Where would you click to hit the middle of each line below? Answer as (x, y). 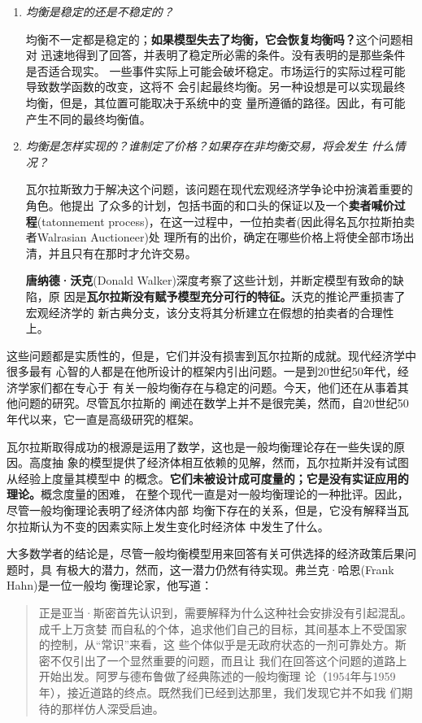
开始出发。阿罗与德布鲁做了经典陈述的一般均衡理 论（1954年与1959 (217, 676)
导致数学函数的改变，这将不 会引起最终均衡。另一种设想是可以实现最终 (215, 87)
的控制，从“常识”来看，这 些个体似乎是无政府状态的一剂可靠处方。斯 (222, 645)
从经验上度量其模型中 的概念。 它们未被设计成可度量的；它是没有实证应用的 (208, 478)
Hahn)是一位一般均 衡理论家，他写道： (110, 585)
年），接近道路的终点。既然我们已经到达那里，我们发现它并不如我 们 (220, 692)
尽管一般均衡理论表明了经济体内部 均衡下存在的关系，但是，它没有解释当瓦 (208, 510)
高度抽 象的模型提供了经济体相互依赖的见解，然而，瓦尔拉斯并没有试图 (219, 462)
